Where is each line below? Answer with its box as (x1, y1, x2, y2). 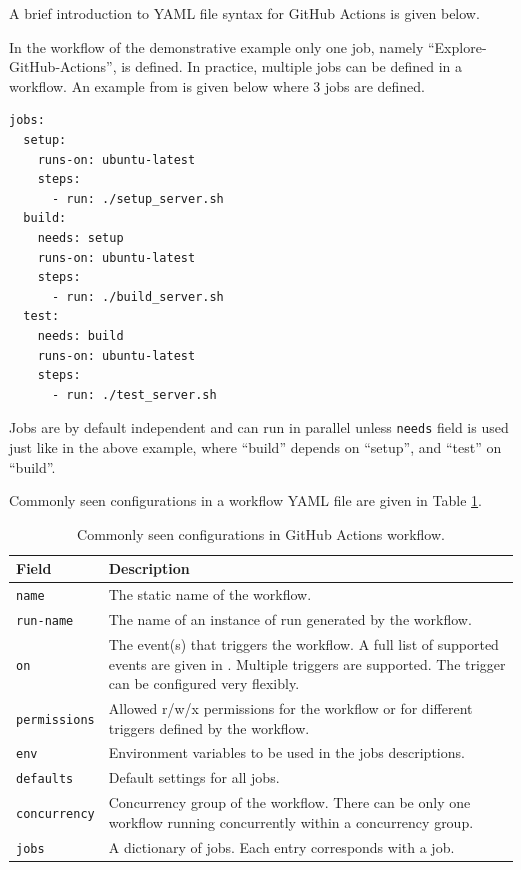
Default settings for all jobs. (108, 767, 280, 788)
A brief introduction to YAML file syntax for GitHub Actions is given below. (9, 3, 480, 23)
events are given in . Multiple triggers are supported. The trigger (108, 653, 506, 674)
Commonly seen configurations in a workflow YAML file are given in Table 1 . (9, 490, 482, 511)
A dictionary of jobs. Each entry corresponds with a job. (108, 836, 455, 857)
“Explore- (427, 36, 487, 57)
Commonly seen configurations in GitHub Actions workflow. (77, 523, 445, 544)
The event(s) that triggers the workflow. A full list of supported (108, 633, 499, 654)
